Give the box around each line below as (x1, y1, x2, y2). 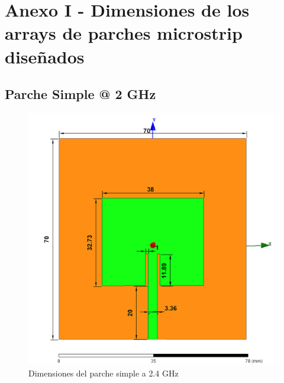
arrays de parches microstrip (5, 21, 243, 45)
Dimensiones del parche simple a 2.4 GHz (28, 366, 179, 379)
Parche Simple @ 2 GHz (5, 85, 156, 103)
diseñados (5, 44, 85, 68)
